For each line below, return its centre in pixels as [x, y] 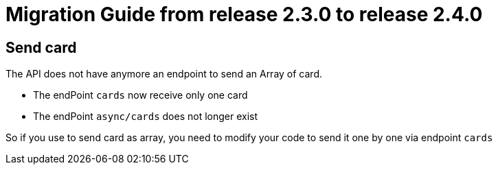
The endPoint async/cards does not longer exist [146, 117]
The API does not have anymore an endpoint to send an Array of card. [164, 74]
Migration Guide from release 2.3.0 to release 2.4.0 [244, 14]
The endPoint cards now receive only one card [140, 95]
